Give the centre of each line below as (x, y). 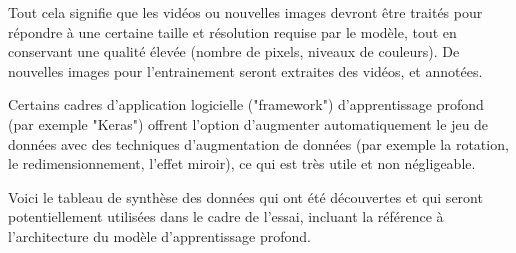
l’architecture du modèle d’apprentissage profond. (159, 235)
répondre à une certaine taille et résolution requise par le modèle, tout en (232, 31)
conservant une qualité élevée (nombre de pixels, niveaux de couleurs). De (234, 51)
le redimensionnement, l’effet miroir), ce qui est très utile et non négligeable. (242, 163)
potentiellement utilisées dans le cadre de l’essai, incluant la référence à (226, 216)
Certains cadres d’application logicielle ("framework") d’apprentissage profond (246, 104)
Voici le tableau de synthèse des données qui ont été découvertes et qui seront (245, 196)
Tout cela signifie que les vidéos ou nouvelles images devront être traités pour (245, 12)
